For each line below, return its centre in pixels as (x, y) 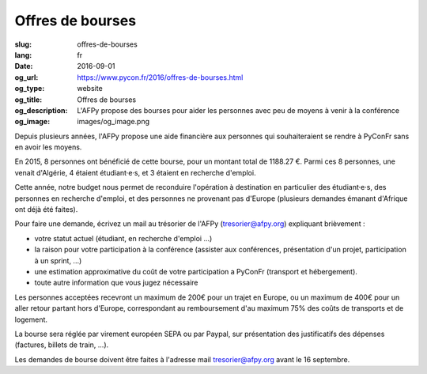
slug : (23, 44)
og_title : (28, 100)
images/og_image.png (113, 122)
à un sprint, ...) (58, 260)
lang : (23, 55)
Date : (24, 66)
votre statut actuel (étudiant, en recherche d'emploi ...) (123, 238)
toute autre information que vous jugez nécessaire (116, 283)
